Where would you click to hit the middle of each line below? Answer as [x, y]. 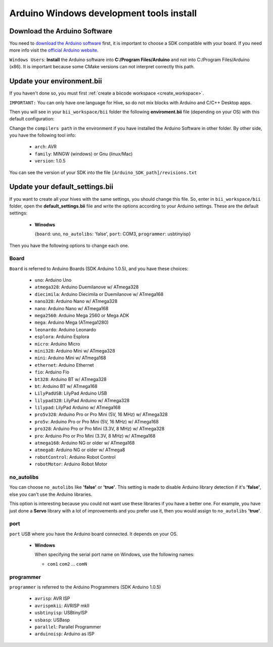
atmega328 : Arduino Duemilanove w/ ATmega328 [87, 287]
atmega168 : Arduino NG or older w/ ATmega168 [85, 443]
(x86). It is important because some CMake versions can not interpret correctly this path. [102, 67]
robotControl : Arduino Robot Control [75, 457]
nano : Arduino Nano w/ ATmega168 [72, 308]
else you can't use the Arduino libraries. [51, 494]
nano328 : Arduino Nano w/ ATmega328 [76, 301]
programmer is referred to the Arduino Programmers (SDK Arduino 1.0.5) [85, 587]
